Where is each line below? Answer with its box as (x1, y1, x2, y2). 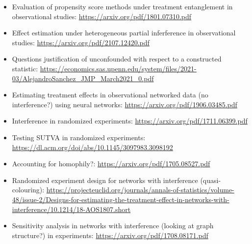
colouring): (12, 184, 45, 195)
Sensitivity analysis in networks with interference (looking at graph (12, 220, 214, 231)
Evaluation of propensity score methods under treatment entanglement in (12, 1, 233, 11)
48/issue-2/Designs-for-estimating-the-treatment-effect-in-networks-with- (12, 194, 229, 204)
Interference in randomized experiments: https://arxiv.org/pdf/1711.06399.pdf (12, 116, 248, 126)
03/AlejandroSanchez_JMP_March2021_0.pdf (12, 73, 154, 83)
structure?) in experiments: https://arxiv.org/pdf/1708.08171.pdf (12, 230, 208, 240)
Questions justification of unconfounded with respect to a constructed (12, 54, 222, 64)
